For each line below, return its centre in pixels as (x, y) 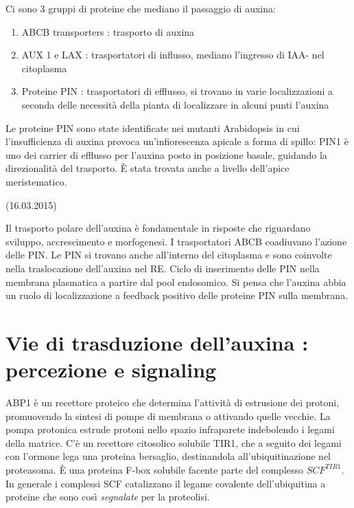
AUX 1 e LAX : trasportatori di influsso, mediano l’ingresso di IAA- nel (173, 55)
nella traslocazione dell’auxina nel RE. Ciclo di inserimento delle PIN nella (163, 268)
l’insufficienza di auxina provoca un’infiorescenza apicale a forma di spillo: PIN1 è (177, 141)
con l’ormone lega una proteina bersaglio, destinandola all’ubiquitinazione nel (168, 456)
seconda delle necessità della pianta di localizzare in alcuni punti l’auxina (175, 104)
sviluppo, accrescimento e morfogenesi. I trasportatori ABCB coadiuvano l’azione (176, 241)
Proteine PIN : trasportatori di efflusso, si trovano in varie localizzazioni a (177, 91)
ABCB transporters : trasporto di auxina (108, 31)
